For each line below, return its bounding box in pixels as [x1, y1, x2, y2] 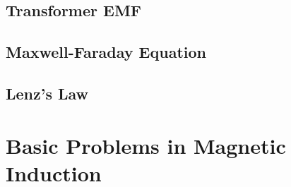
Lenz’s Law [6, 82, 89, 104]
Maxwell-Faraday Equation [6, 41, 206, 63]
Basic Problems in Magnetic [6, 131, 286, 159]
